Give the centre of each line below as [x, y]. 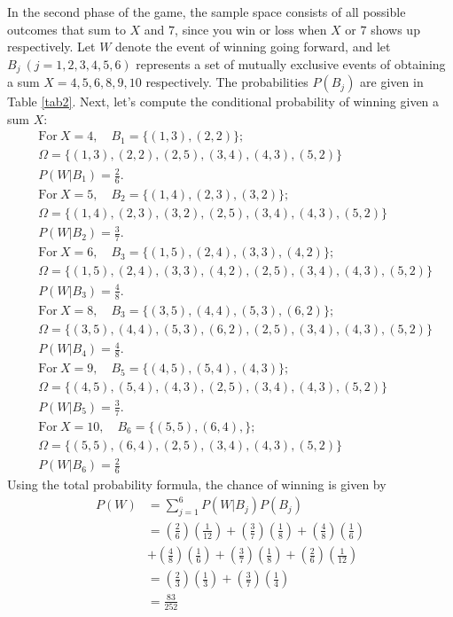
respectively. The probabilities [227, 82]
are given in [392, 82]
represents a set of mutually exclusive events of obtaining [291, 63]
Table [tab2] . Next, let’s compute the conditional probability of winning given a [223, 102]
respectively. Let [51, 47]
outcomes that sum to [66, 29]
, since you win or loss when [251, 29]
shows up [395, 29]
